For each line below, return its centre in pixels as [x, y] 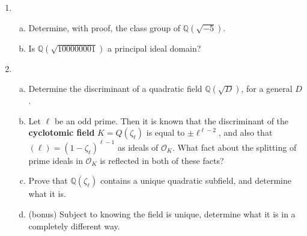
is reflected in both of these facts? [162, 160]
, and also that [245, 132]
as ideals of [138, 147]
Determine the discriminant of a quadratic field [115, 89]
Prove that [48, 180]
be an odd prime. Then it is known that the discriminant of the [172, 120]
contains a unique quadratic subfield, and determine [196, 180]
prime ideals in [56, 160]
